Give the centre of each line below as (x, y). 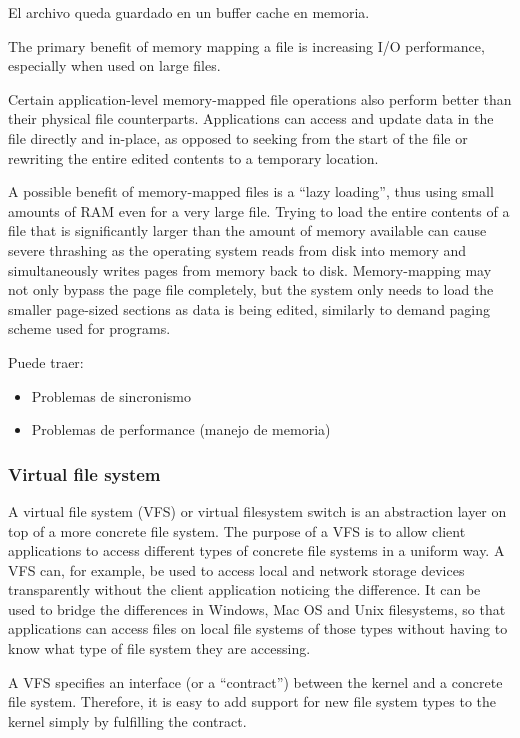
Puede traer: (46, 361)
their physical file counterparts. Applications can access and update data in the (251, 118)
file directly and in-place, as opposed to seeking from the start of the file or (238, 137)
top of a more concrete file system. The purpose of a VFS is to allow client (237, 530)
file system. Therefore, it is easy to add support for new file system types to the (252, 701)
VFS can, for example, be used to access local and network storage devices (236, 569)
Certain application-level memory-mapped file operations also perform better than (260, 98)
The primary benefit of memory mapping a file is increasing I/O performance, (246, 45)
